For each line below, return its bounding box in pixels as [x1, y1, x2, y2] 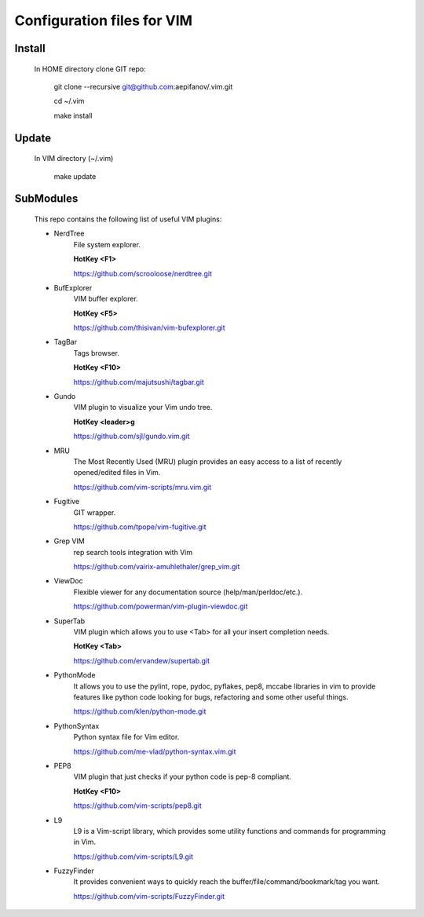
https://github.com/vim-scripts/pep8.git [73, 801, 202, 810]
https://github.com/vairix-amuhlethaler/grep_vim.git [73, 562, 240, 572]
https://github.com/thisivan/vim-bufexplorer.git [73, 323, 225, 333]
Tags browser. [73, 348, 119, 357]
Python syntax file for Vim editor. [73, 733, 180, 742]
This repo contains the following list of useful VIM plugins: [34, 214, 222, 224]
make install [53, 111, 93, 120]
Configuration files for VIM [14, 12, 192, 29]
